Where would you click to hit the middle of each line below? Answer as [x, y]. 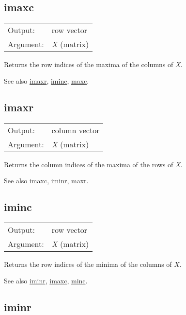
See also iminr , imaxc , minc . [46, 280]
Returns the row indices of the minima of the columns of [88, 264]
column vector [76, 130]
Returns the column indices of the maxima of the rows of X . [93, 164]
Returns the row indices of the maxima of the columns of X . [93, 64]
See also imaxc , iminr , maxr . [46, 181]
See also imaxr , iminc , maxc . [46, 80]
